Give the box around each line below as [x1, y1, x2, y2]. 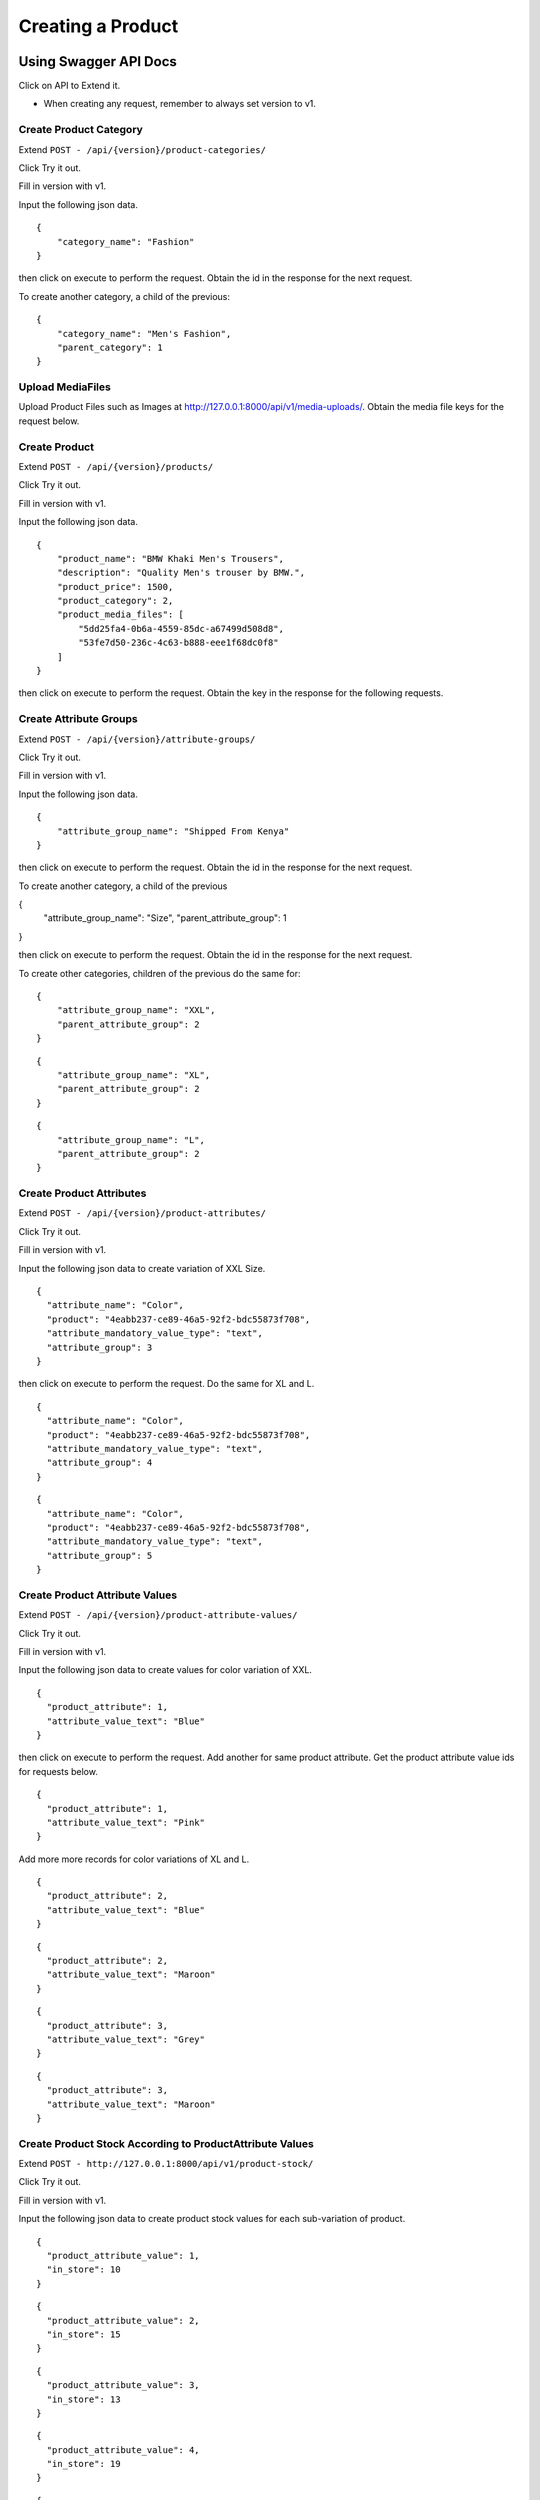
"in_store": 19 [46, 2458, 121, 2470]
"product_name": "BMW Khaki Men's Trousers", [56, 553, 285, 564]
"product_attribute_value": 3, [46, 2380, 200, 2391]
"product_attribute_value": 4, [46, 2444, 200, 2455]
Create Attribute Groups [18, 712, 139, 726]
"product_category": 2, [56, 595, 174, 607]
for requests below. [18, 1765, 99, 1777]
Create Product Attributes [18, 1186, 147, 1200]
